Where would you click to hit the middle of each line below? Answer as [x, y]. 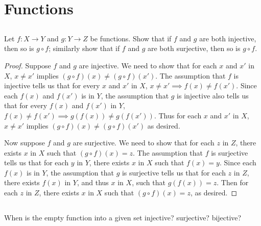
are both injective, [228, 38]
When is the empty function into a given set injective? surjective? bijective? [123, 218]
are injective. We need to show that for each [148, 65]
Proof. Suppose [28, 65]
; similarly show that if [84, 48]
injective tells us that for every [52, 85]
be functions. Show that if [131, 38]
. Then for [233, 182]
